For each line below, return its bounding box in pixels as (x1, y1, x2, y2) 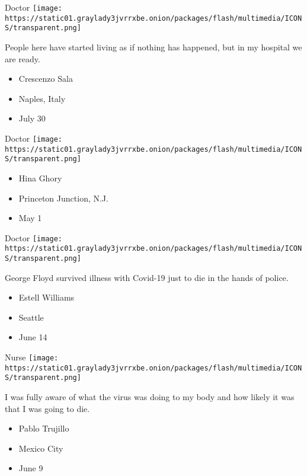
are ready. (5, 52, 40, 65)
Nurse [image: (5, 351, 59, 363)
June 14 (18, 331, 47, 343)
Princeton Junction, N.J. (18, 191, 108, 204)
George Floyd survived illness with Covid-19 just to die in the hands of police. (5, 271, 289, 283)
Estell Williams (18, 291, 75, 304)
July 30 (18, 112, 46, 124)
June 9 (18, 462, 43, 474)
